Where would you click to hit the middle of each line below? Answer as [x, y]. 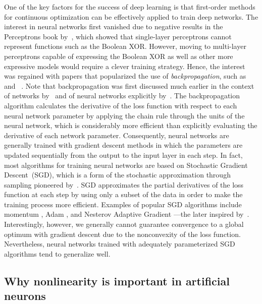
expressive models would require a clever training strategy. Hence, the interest [125, 66]
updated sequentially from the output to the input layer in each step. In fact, [123, 155]
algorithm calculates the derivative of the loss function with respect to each [121, 105]
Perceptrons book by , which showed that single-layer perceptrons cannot [118, 36]
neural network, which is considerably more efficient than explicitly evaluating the [131, 125]
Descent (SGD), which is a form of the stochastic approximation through [117, 175]
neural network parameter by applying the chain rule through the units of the [124, 115]
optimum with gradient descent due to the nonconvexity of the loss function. [122, 234]
